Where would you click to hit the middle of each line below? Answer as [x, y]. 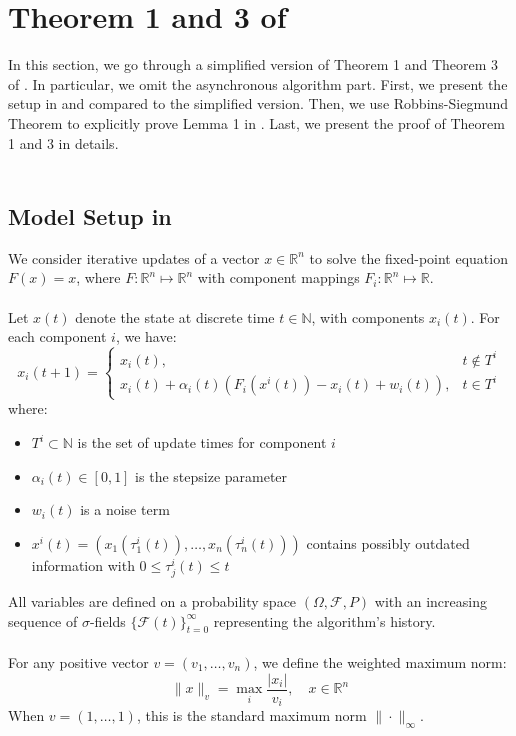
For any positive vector [78, 661]
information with [83, 564]
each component [57, 336]
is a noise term [125, 509]
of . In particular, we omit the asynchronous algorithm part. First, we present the [258, 83]
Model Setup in [90, 216]
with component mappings [278, 277]
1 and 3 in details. [63, 142]
